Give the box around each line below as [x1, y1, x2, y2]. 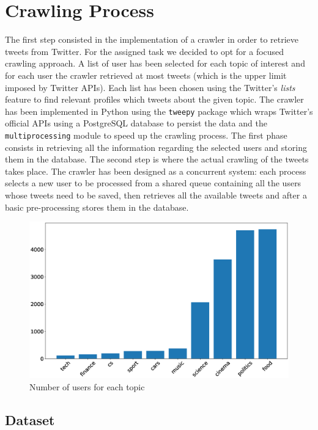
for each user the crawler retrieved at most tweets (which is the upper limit [5, 68, 287, 81]
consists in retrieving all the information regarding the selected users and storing [5, 140, 307, 153]
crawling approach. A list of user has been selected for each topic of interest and [5, 57, 305, 70]
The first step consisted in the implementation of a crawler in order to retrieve [5, 33, 299, 46]
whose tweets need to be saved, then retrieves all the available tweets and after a [5, 188, 307, 201]
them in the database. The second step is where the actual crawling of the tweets [5, 153, 309, 166]
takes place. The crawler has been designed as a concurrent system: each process [5, 164, 306, 177]
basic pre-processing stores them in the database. [5, 200, 189, 213]
